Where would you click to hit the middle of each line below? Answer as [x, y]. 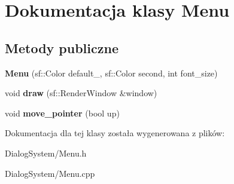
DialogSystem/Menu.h [46, 153]
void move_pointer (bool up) [62, 113]
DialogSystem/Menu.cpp [50, 173]
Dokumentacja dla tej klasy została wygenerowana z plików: [115, 133]
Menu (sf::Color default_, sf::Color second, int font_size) [111, 73]
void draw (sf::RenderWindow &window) [81, 93]
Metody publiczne [62, 47]
